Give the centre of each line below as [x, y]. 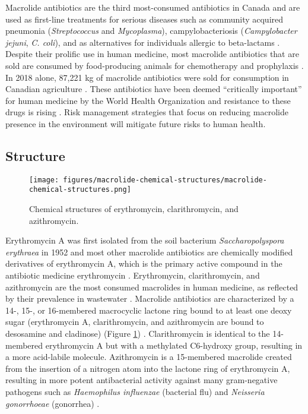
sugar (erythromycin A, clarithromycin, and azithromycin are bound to [135, 322]
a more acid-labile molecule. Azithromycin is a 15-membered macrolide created [149, 357]
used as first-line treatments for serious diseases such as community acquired [145, 19]
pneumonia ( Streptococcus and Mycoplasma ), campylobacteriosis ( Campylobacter [151, 31]
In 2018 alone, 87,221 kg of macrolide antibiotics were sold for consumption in [147, 77]
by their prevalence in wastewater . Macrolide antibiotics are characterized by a [150, 298]
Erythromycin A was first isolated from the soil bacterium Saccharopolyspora [145, 240]
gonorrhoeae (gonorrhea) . [53, 403]
